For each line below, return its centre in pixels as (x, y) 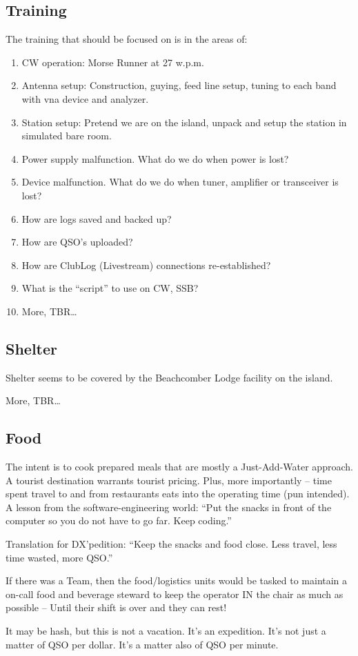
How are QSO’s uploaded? (77, 242)
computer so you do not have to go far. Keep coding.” (119, 520)
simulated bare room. (67, 136)
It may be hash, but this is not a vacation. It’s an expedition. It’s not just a (166, 631)
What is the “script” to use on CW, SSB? (110, 288)
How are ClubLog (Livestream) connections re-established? (146, 265)
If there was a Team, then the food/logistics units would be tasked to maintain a (177, 580)
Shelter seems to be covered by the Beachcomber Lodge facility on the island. (169, 377)
